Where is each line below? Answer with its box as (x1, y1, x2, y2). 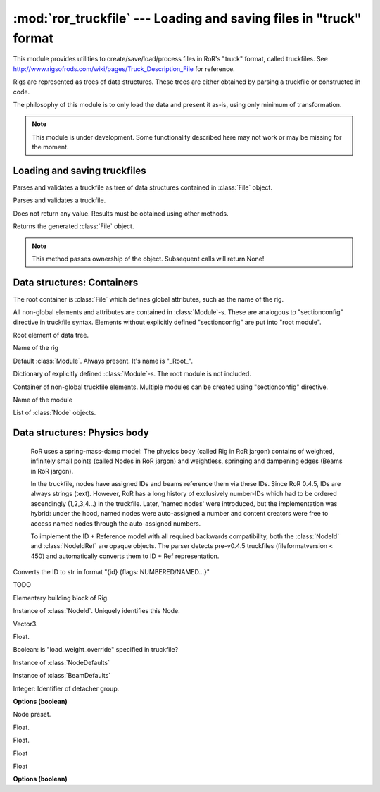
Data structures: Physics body (13, 427, 149, 439)
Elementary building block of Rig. (13, 593, 109, 602)
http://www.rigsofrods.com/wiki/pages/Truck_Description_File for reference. (13, 64, 235, 73)
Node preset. (13, 710, 51, 719)
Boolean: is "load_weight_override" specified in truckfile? (13, 645, 179, 654)
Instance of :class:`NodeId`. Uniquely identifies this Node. (13, 607, 180, 615)
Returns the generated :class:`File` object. (13, 222, 134, 230)
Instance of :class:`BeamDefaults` (13, 672, 111, 680)
